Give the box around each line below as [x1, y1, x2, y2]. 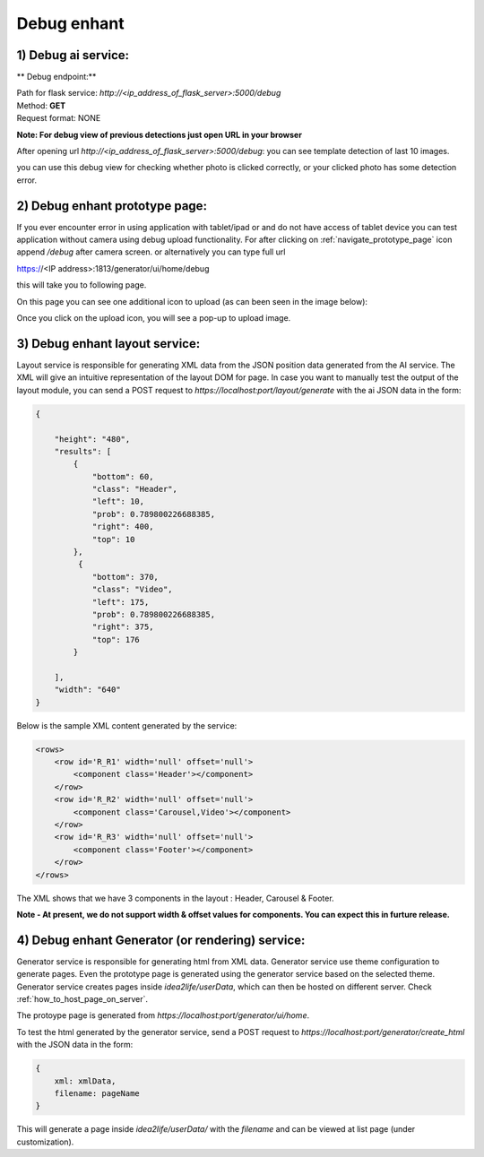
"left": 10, [91, 496, 145, 506]
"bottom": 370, [91, 572, 159, 582]
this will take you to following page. [16, 280, 147, 290]
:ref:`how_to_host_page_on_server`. [16, 994, 148, 1005]
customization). [16, 1136, 74, 1147]
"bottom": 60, [91, 471, 154, 481]
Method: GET [16, 99, 66, 111]
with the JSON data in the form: [16, 1040, 134, 1050]
